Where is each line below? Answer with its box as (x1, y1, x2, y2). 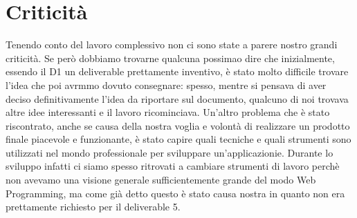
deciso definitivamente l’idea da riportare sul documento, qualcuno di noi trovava (6, 91, 349, 106)
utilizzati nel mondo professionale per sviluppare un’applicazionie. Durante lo (6, 145, 333, 159)
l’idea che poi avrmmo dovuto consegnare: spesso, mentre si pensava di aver (6, 77, 327, 92)
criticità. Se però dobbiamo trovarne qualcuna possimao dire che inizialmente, (6, 50, 335, 65)
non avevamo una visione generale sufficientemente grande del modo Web (6, 172, 316, 187)
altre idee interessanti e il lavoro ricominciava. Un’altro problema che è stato (6, 105, 330, 119)
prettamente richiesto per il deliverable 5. (6, 199, 181, 214)
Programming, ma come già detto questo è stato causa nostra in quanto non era (6, 186, 345, 200)
